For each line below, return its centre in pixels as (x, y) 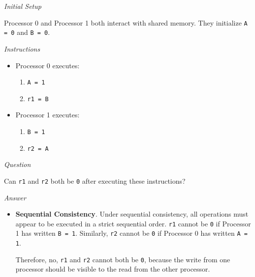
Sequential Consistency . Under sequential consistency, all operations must (132, 214)
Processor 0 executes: (48, 65)
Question (17, 164)
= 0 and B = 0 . (27, 32)
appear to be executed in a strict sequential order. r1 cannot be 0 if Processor (133, 223)
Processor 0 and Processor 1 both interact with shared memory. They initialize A (126, 22)
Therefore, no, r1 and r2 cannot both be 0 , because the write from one (123, 259)
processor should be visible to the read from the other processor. (113, 269)
